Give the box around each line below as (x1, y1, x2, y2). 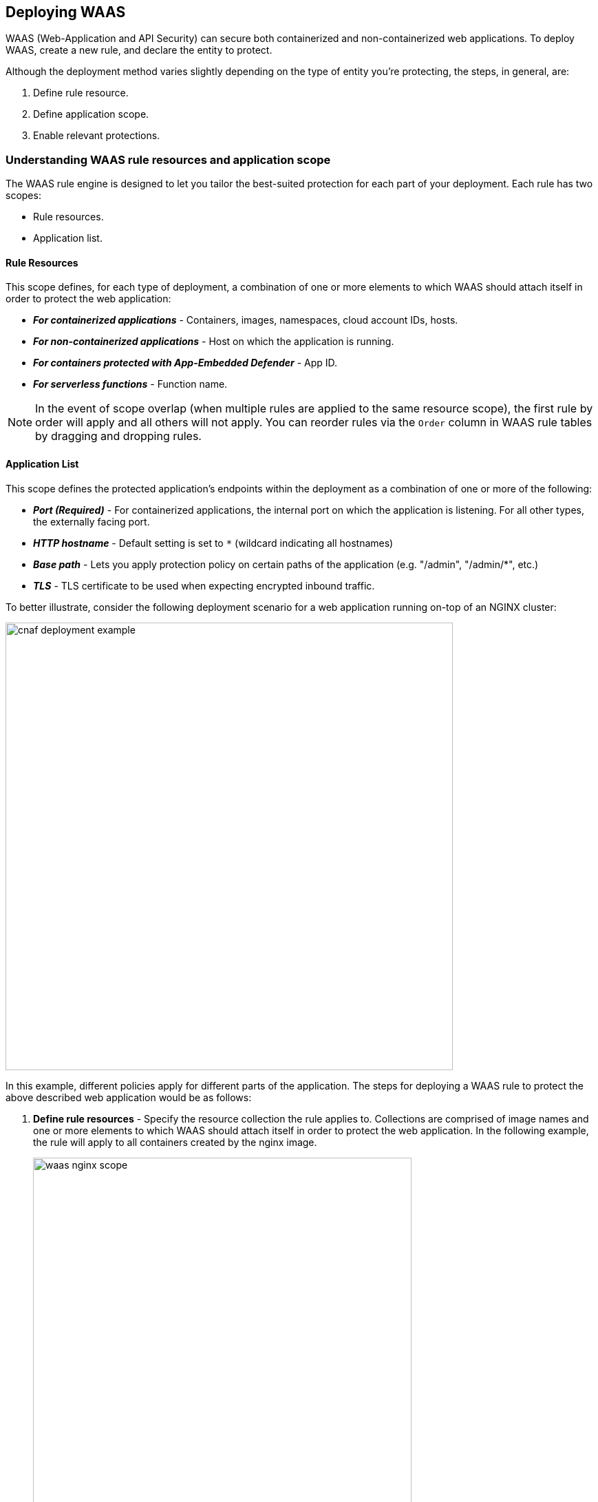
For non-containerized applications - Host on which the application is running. (33, 335, 394, 348)
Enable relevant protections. (33, 129, 160, 142)
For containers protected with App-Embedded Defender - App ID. (33, 357, 338, 369)
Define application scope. (33, 108, 149, 121)
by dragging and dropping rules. (35, 429, 202, 444)
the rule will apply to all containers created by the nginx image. (33, 1136, 317, 1148)
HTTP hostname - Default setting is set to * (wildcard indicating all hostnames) (33, 536, 394, 549)
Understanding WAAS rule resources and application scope (6, 152, 331, 167)
